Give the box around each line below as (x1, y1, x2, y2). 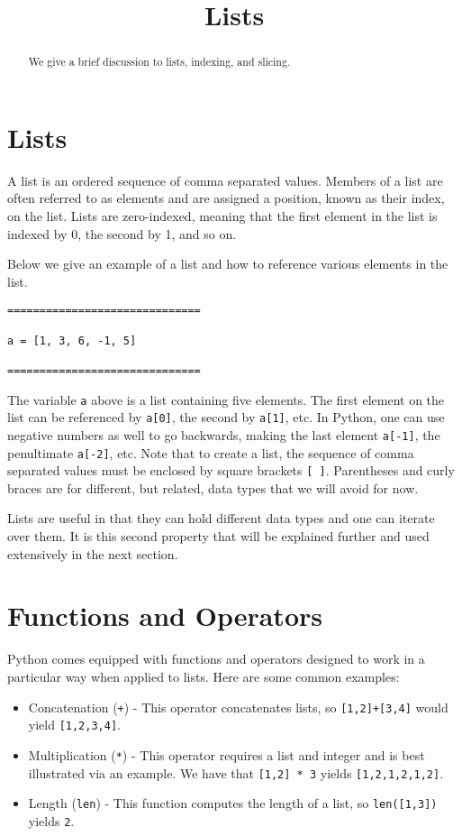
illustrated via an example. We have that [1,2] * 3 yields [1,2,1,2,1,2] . (28, 763, 444, 782)
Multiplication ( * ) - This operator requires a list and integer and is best (28, 745, 425, 764)
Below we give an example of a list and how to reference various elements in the (7, 254, 448, 273)
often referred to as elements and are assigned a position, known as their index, (7, 188, 445, 207)
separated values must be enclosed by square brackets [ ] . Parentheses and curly (7, 461, 455, 480)
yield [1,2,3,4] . (28, 715, 121, 734)
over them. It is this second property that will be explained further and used (7, 527, 430, 546)
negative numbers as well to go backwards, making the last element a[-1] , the (7, 425, 440, 444)
